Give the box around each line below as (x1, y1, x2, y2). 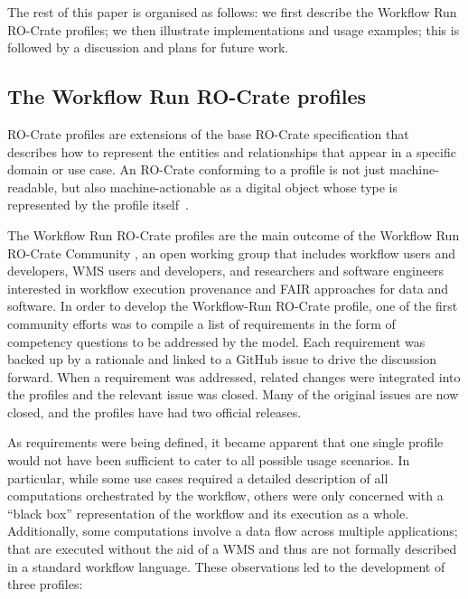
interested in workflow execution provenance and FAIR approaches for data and (7, 278, 449, 297)
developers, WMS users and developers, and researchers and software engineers (7, 261, 445, 280)
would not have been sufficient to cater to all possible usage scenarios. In (7, 451, 410, 470)
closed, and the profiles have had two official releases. (7, 402, 302, 421)
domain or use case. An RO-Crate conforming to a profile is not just (7, 160, 386, 179)
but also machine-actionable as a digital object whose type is (61, 177, 398, 196)
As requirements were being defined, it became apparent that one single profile (7, 433, 444, 452)
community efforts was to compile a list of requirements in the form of (7, 314, 396, 332)
